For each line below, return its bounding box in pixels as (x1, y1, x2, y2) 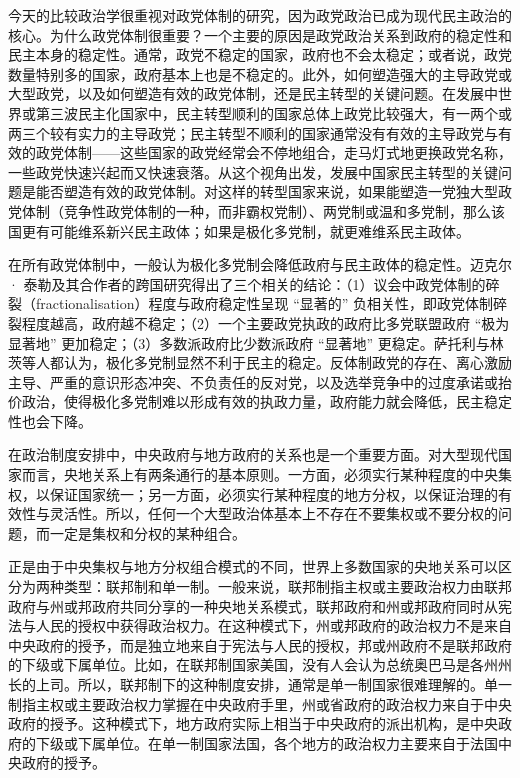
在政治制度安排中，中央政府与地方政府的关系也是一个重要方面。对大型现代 (8, 444, 498, 465)
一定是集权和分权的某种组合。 (49, 522, 246, 543)
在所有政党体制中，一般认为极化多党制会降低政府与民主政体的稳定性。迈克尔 (8, 254, 512, 275)
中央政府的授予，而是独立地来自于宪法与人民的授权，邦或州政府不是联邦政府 (8, 634, 512, 655)
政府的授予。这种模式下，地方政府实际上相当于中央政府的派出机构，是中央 (8, 713, 498, 734)
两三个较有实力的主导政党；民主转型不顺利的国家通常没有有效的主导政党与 (8, 122, 498, 143)
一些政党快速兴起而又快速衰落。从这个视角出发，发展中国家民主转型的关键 (8, 161, 498, 182)
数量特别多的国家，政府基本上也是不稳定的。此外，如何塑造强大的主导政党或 (8, 63, 512, 84)
